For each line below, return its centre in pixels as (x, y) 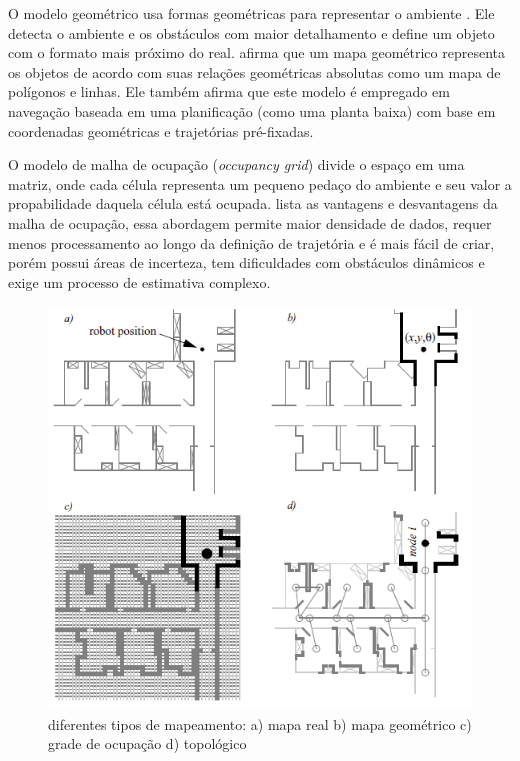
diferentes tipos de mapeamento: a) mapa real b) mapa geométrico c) (260, 723)
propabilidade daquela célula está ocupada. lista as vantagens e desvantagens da (253, 203)
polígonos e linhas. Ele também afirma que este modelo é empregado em (229, 91)
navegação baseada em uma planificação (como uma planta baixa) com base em (252, 110)
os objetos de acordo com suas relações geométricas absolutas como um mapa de (254, 71)
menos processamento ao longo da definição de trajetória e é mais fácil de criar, (251, 242)
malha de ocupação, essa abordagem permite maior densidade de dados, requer (250, 222)
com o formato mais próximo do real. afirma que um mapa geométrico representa (256, 52)
